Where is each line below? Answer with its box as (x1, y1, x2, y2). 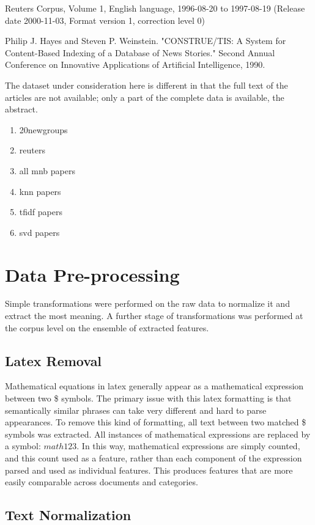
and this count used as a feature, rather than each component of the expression (5, 451, 302, 464)
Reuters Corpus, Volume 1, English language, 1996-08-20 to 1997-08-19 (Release (5, 2, 305, 14)
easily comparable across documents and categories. (5, 475, 198, 488)
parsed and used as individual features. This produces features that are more (5, 463, 293, 476)
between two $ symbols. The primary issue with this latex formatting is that (5, 392, 292, 405)
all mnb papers (19, 164, 75, 177)
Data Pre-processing (5, 262, 180, 287)
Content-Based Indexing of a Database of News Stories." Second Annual (5, 46, 275, 59)
